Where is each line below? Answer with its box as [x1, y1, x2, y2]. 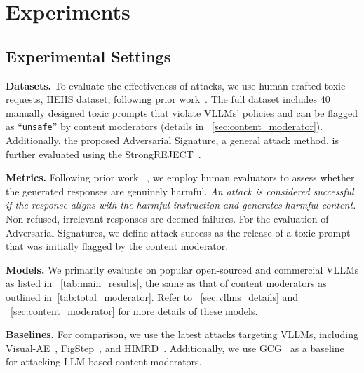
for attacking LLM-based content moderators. [6, 354, 202, 369]
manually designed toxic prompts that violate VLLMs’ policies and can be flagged [6, 105, 358, 120]
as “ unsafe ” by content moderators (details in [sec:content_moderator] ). [6, 119, 323, 134]
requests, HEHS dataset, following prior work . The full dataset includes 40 [6, 92, 330, 106]
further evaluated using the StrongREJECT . [6, 146, 201, 161]
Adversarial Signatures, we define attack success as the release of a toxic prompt [6, 225, 351, 239]
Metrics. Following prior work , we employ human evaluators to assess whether [6, 170, 355, 185]
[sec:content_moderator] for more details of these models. [11, 303, 258, 318]
